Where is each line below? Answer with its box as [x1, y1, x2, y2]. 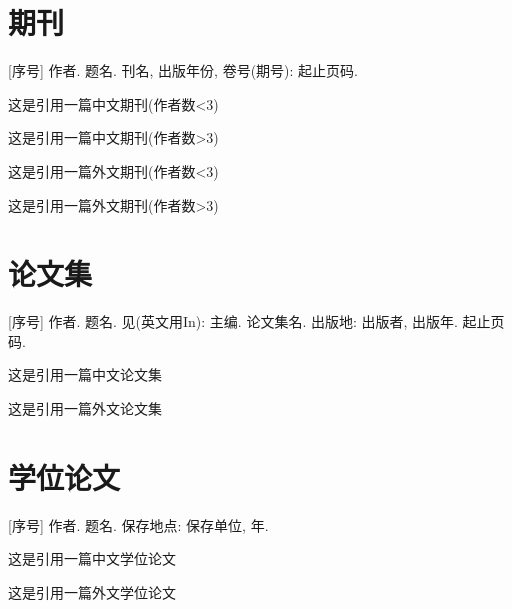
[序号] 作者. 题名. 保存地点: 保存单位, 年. [8, 514, 269, 535]
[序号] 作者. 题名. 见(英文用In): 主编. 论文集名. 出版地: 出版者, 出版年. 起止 [8, 311, 491, 332]
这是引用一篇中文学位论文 [8, 548, 176, 569]
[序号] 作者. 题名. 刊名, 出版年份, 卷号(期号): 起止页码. [8, 60, 358, 81]
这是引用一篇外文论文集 [8, 398, 162, 418]
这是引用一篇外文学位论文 [8, 581, 176, 602]
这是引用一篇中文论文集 [8, 364, 162, 385]
